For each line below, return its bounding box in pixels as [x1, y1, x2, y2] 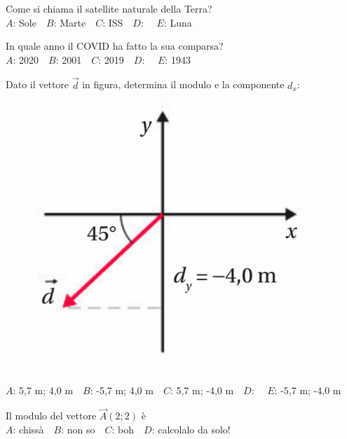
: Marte [53, 15, 86, 29]
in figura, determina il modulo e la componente [82, 77, 285, 92]
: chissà [13, 421, 44, 436]
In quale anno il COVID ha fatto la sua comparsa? [6, 39, 224, 53]
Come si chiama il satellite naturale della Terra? [6, 1, 212, 15]
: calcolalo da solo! [151, 421, 231, 436]
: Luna [163, 15, 192, 29]
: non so [61, 421, 95, 436]
